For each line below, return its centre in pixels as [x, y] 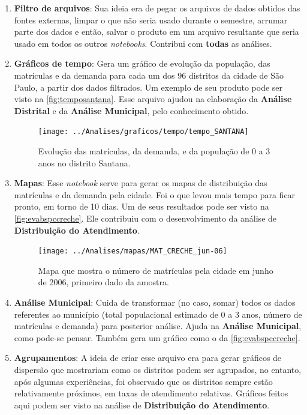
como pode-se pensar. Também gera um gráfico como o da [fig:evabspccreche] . [157, 337]
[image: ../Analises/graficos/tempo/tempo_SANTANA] [143, 132]
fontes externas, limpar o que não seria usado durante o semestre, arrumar [151, 20]
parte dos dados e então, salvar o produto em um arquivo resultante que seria [156, 32]
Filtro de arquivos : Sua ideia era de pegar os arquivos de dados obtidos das [157, 8]
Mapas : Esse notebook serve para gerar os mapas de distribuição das [141, 183]
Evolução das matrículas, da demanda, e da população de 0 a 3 [154, 151]
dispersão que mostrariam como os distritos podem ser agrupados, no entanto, [158, 369]
